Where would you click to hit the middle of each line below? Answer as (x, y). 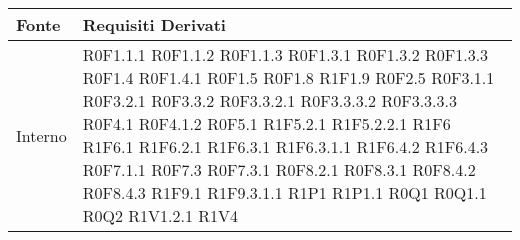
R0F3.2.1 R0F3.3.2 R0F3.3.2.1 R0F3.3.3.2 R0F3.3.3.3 (269, 100)
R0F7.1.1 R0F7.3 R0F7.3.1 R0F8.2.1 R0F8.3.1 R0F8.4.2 (279, 169)
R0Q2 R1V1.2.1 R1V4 (160, 215)
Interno (41, 135)
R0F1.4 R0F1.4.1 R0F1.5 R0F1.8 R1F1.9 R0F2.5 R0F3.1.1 (288, 77)
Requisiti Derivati (154, 24)
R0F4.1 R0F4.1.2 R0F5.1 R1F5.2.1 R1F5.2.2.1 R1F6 (266, 123)
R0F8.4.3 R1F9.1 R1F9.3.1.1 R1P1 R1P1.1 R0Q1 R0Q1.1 (284, 192)
